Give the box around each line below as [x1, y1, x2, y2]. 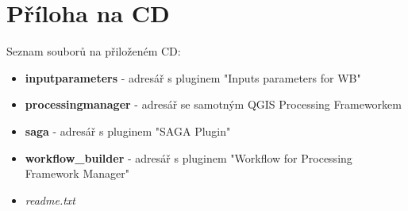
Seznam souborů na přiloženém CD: [6, 43, 181, 59]
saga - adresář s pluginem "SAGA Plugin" [25, 122, 231, 139]
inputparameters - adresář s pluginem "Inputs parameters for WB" [25, 69, 361, 86]
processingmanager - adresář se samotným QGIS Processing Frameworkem [25, 96, 402, 113]
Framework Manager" [25, 165, 129, 182]
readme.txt [25, 191, 76, 208]
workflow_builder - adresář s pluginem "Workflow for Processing [25, 149, 352, 166]
